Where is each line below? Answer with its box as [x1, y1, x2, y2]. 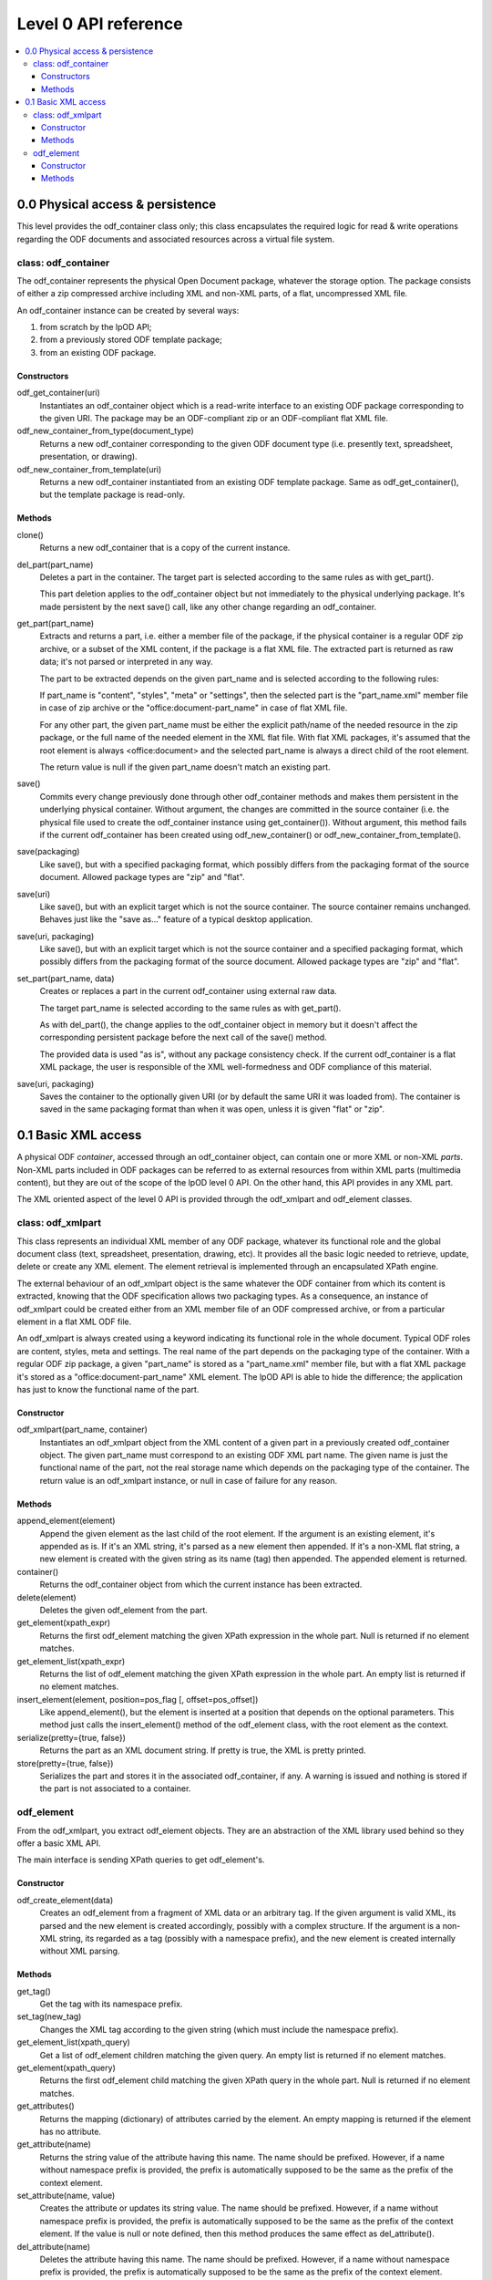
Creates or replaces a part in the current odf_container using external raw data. [39, 986, 337, 997]
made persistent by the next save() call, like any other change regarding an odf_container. [39, 601, 377, 612]
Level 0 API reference [16, 14, 183, 34]
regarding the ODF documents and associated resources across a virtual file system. [16, 233, 335, 244]
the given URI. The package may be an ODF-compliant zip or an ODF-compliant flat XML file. [39, 413, 389, 424]
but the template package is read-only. [39, 489, 186, 501]
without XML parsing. [39, 1945, 120, 1956]
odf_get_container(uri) [16, 388, 100, 399]
